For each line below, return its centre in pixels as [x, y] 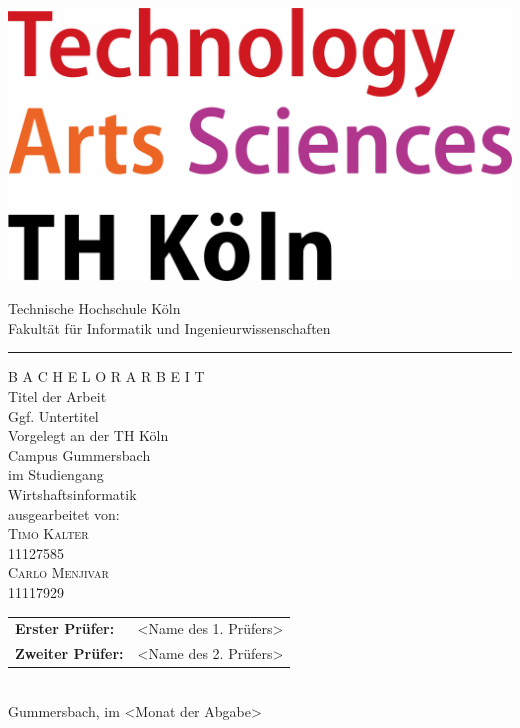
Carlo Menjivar [58, 572]
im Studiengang [56, 474]
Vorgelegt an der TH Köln [88, 435]
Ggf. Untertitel [53, 415]
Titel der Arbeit [57, 396]
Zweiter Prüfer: [69, 653]
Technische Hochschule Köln [94, 308]
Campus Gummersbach [79, 454]
